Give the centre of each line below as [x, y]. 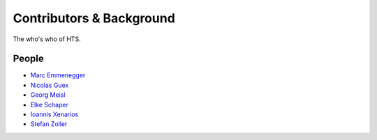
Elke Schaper [50, 104]
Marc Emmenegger [58, 75]
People [29, 59]
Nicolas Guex [50, 85]
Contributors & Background [94, 18]
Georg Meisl [48, 95]
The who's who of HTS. [47, 39]
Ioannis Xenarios [54, 114]
